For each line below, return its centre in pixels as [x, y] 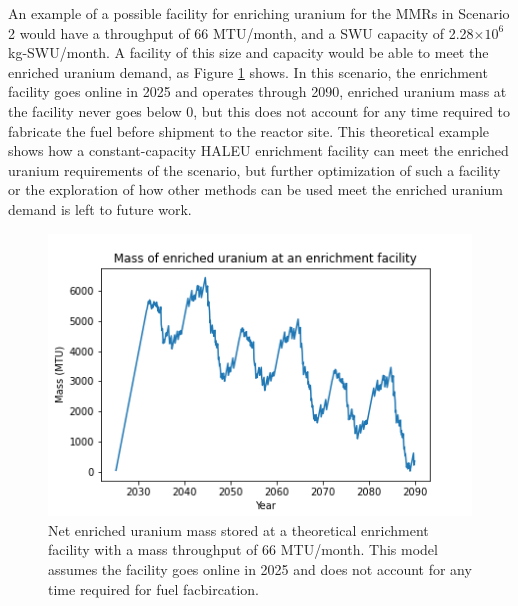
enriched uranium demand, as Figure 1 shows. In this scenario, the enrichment [248, 71]
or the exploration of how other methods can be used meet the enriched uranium [256, 189]
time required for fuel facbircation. [153, 588]
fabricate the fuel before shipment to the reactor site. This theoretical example [249, 130]
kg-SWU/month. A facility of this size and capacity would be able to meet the [248, 52]
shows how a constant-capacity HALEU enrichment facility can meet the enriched [258, 150]
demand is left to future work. [100, 208]
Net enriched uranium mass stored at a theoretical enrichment [238, 529]
